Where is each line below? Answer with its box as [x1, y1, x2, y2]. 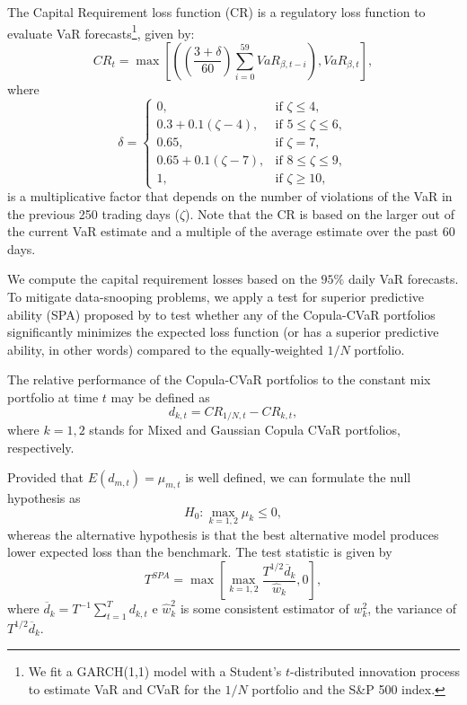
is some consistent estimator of [180, 599, 349, 618]
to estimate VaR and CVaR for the [28, 680, 221, 699]
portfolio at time [7, 388, 99, 407]
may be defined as [110, 388, 210, 407]
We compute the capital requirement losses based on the [7, 269, 317, 288]
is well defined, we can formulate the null [185, 468, 411, 487]
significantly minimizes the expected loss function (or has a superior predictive [7, 322, 439, 341]
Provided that [7, 468, 84, 487]
